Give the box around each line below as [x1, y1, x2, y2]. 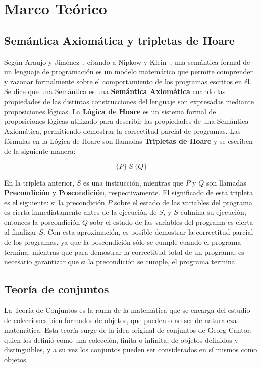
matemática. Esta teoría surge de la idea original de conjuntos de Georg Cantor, [4, 325, 252, 335]
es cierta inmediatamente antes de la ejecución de [4, 207, 157, 217]
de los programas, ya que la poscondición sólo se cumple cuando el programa [4, 237, 241, 247]
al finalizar [4, 226, 37, 237]
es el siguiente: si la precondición [4, 197, 105, 207]
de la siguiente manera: [4, 145, 76, 156]
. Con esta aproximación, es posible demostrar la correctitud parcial [43, 226, 253, 237]
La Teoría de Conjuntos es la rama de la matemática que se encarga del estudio [4, 305, 250, 315]
